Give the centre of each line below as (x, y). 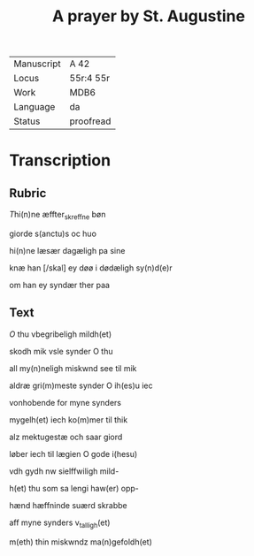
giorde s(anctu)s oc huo (53, 233)
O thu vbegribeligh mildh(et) (61, 334)
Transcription (60, 160)
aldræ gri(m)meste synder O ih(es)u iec (81, 385)
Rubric (28, 193)
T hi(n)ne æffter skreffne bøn (58, 216)
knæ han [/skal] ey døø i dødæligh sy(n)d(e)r (91, 268)
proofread (90, 121)
